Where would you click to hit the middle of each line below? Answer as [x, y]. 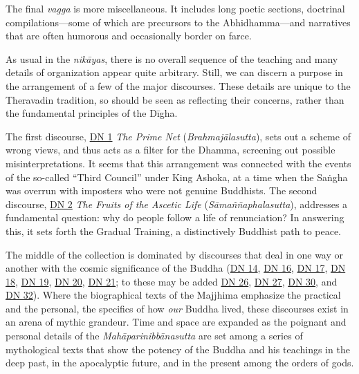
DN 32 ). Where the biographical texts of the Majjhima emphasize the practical [173, 295]
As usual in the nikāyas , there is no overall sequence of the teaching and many [172, 58]
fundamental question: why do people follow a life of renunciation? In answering [175, 217]
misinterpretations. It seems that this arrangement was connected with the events [178, 163]
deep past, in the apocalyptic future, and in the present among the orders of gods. [180, 363]
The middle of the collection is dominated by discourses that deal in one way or [175, 254]
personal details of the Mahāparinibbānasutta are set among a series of [154, 336]
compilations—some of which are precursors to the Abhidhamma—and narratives [178, 22]
